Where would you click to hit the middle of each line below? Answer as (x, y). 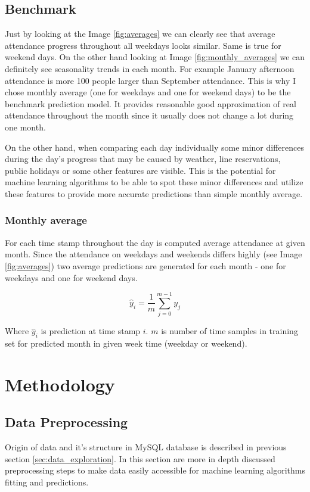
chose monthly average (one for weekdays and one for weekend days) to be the (148, 92)
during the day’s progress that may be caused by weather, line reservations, (143, 159)
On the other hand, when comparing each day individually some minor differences (154, 147)
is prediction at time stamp (91, 331)
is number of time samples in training (230, 331)
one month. (25, 127)
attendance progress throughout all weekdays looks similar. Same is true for (143, 45)
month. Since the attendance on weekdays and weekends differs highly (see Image (154, 254)
